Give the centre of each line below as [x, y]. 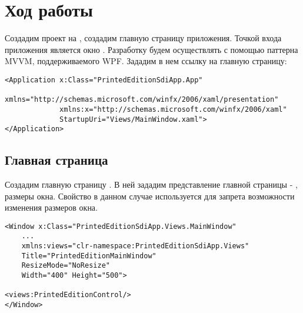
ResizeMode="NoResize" [66, 266]
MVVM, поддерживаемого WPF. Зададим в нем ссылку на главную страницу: [146, 61]
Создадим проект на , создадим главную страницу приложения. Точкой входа [143, 38]
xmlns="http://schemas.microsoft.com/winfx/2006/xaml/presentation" [142, 100]
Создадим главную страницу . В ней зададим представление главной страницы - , [151, 184]
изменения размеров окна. [51, 207]
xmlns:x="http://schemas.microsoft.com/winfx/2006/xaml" [173, 109]
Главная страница [56, 160]
